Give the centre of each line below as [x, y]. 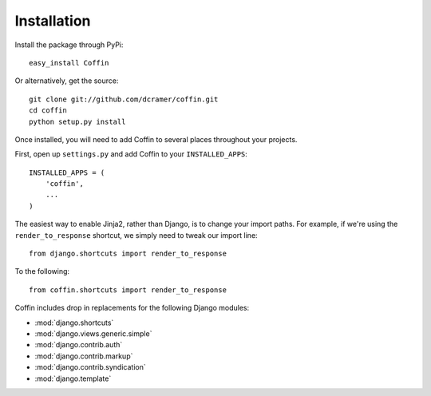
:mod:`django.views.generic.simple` [93, 333]
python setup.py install [77, 121]
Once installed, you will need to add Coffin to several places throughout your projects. [156, 139]
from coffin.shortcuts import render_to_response [128, 290]
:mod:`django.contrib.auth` [79, 345]
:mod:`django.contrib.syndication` [91, 367]
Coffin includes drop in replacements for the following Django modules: [132, 308]
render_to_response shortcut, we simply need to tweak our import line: [136, 235]
